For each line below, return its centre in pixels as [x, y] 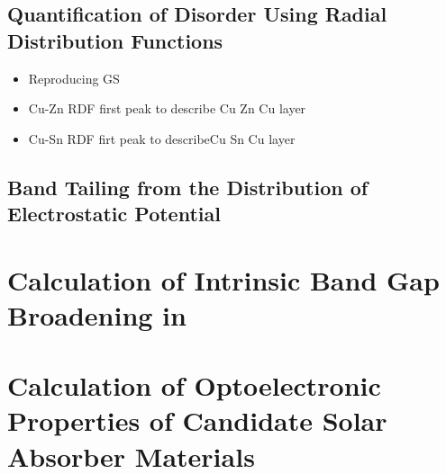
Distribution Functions [115, 40]
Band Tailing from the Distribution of [188, 187]
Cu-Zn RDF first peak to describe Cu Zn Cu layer [167, 108]
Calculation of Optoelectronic [194, 385]
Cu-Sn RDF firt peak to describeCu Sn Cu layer [162, 138]
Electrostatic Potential [114, 214]
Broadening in [97, 314]
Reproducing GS [74, 78]
